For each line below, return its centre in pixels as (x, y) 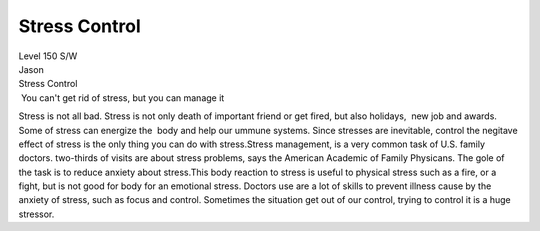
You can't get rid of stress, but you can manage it (122, 97)
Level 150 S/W (48, 56)
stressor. (36, 214)
